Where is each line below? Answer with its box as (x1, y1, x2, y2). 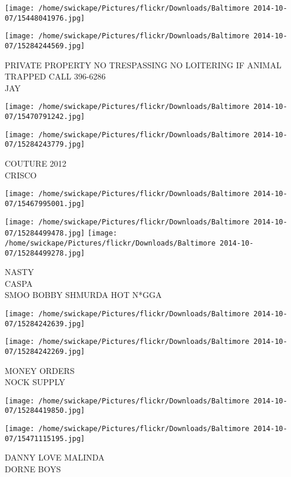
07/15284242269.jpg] (5, 347, 85, 356)
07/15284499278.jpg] (5, 249, 85, 257)
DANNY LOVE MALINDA (5, 451, 105, 463)
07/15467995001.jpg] (5, 199, 85, 208)
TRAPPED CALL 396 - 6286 (5, 70, 106, 82)
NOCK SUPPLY (5, 376, 65, 388)
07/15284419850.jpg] (5, 406, 85, 415)
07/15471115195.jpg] (5, 434, 85, 443)
